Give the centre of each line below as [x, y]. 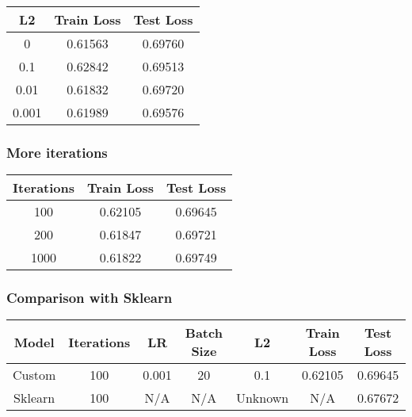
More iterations [57, 152]
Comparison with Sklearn [90, 298]
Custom [34, 375]
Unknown [262, 398]
